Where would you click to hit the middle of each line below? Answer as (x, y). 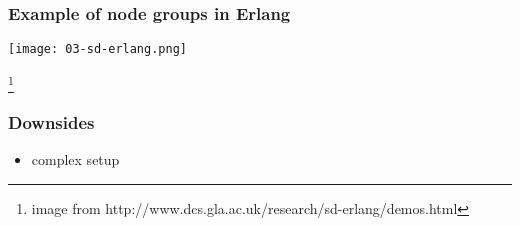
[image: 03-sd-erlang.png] (97, 49)
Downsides (51, 122)
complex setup (75, 159)
